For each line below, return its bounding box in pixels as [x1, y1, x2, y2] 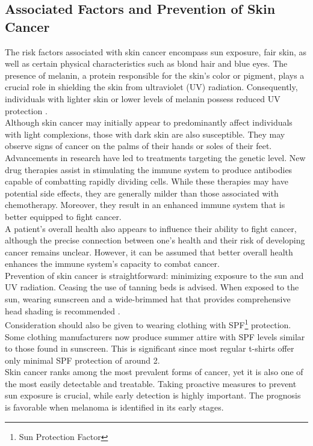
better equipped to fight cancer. [5, 210, 122, 222]
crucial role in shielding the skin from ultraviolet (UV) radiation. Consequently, [5, 81, 298, 93]
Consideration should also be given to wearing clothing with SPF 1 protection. [5, 317, 291, 331]
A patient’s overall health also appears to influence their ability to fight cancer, [5, 222, 297, 234]
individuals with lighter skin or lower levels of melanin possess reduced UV [5, 92, 280, 105]
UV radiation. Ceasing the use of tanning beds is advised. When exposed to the [5, 281, 299, 293]
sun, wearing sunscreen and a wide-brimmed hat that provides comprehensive [5, 293, 291, 305]
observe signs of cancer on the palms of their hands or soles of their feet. [5, 139, 272, 152]
